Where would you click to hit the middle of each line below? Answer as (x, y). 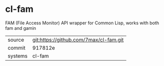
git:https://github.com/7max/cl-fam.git (78, 40)
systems (18, 56)
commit (17, 48)
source (16, 40)
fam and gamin (21, 28)
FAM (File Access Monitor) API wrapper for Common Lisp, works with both (82, 23)
